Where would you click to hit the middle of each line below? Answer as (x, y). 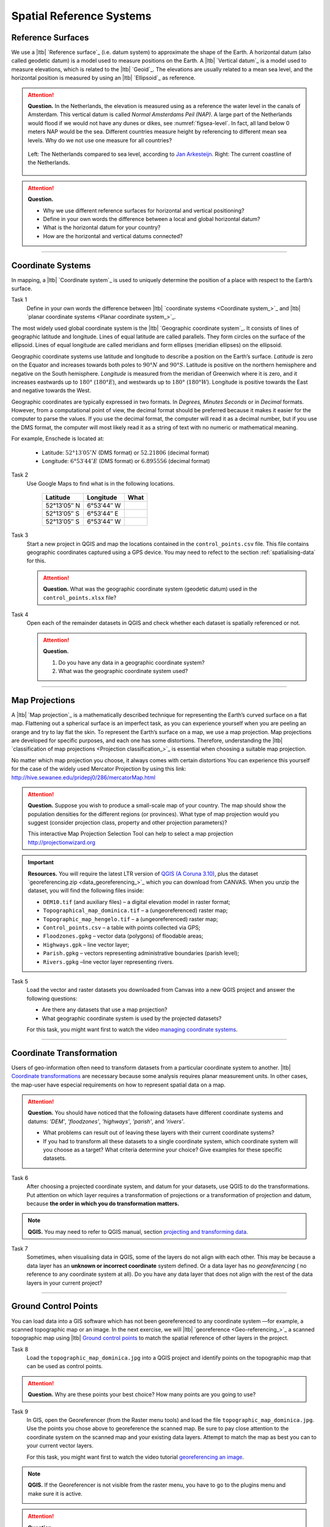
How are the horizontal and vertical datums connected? (113, 236)
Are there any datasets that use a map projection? (105, 1010)
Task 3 (20, 535)
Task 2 (20, 475)
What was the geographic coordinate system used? (123, 671)
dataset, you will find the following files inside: (86, 891)
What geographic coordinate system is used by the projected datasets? (132, 1018)
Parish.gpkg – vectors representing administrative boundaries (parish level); (141, 953)
